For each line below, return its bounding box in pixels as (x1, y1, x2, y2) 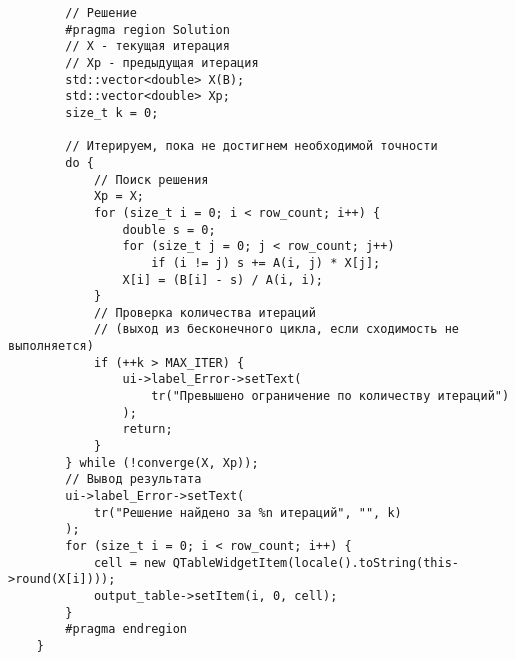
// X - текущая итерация (65, 39, 230, 54)
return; (122, 422, 173, 437)
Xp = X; (93, 189, 145, 204)
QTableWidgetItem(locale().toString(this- (172, 555, 460, 570)
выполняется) (8, 339, 94, 354)
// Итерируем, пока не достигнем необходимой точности (65, 139, 438, 154)
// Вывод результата (65, 472, 202, 487)
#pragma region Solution (65, 22, 230, 37)
